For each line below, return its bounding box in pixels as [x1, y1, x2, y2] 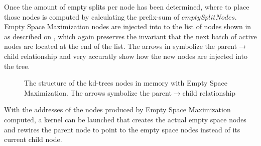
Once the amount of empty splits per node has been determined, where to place [4, 2, 249, 12]
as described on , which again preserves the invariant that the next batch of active [4, 31, 257, 41]
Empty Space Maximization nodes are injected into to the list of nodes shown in [4, 21, 251, 32]
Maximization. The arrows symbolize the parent [24, 87, 172, 98]
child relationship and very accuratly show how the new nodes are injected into [4, 50, 247, 61]
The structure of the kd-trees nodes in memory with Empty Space [24, 78, 228, 88]
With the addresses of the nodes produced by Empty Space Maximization [4, 104, 231, 115]
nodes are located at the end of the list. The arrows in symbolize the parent [4, 41, 237, 51]
